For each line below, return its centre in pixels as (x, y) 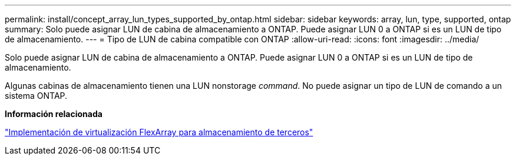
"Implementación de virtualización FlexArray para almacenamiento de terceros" (159, 132)
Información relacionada (54, 114)
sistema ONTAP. (36, 96)
